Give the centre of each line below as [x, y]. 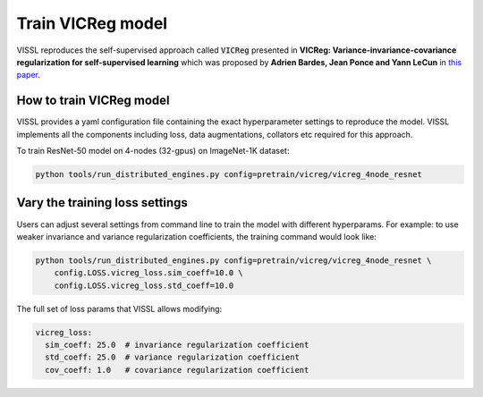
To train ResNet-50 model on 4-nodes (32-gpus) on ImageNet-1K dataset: [153, 151]
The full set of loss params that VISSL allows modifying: [119, 308]
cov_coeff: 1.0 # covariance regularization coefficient [177, 370]
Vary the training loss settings [102, 203]
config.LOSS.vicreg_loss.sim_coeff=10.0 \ [148, 273]
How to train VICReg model [93, 101]
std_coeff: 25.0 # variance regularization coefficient [172, 357]
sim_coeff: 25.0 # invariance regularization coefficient [177, 345]
